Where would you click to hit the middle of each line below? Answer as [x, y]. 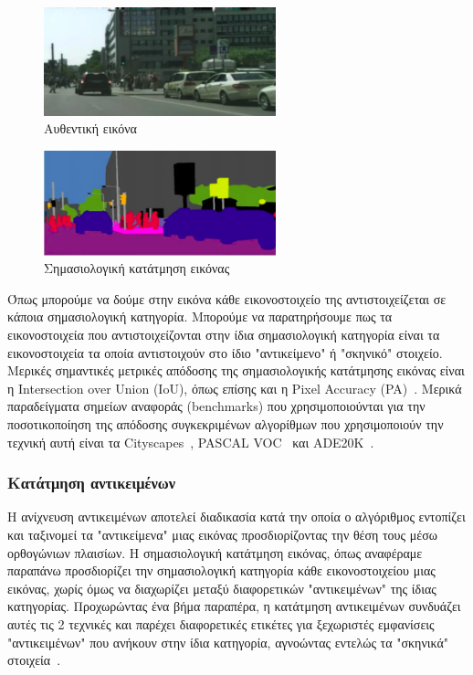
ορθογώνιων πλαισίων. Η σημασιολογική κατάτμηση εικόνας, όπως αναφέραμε [215, 552]
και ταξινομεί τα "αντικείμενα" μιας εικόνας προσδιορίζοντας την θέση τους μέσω [222, 534]
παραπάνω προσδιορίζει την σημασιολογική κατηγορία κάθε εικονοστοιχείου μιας [221, 570]
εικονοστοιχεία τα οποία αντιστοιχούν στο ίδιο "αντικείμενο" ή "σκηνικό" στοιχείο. [225, 352]
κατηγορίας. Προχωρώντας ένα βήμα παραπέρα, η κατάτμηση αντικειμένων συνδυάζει [234, 606]
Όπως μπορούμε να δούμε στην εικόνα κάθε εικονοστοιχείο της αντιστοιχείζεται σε [227, 298]
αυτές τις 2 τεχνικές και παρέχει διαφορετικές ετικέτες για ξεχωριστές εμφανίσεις [221, 623]
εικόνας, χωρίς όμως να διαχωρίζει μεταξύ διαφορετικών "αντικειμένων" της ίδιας [222, 588]
